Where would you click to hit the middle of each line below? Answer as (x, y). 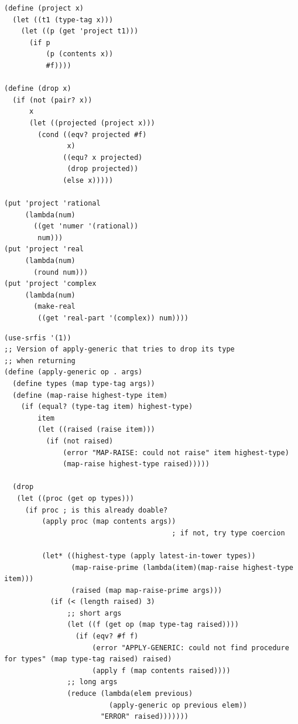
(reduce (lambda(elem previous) (130, 694)
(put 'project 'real (44, 249)
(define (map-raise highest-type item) (90, 395)
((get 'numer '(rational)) (86, 226)
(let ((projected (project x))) (92, 123)
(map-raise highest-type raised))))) (136, 464)
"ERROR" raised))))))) (144, 717)
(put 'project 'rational (52, 204)
